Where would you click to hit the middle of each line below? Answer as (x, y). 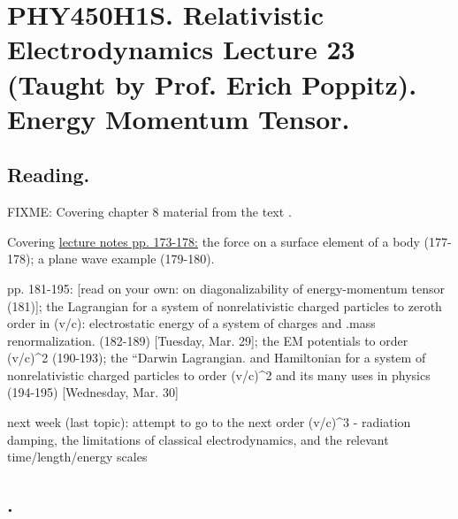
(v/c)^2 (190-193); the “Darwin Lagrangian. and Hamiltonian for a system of (217, 358)
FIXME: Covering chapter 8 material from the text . (149, 212)
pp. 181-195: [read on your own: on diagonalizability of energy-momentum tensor (226, 288)
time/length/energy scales (77, 457)
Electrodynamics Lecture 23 (181, 49)
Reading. (49, 175)
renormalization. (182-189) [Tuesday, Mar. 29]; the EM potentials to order (208, 340)
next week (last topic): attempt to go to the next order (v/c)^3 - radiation (209, 422)
